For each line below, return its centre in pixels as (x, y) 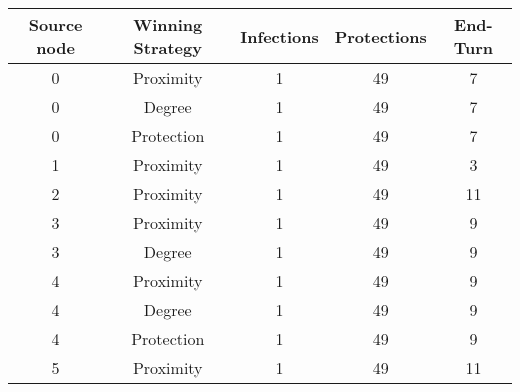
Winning (168, 24)
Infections (279, 36)
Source (55, 24)
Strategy (167, 47)
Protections (380, 36)
